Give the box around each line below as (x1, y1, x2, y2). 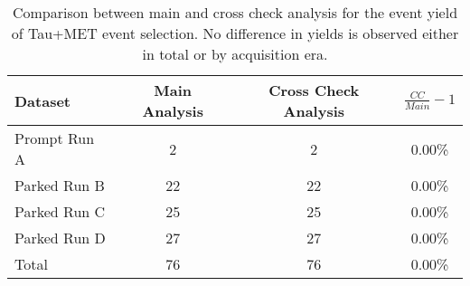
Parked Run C (14, 201, 106, 222)
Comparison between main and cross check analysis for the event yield (12, 2, 458, 23)
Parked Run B (14, 175, 105, 195)
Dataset (14, 90, 71, 111)
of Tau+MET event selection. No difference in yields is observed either (11, 23, 459, 43)
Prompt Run (14, 128, 95, 148)
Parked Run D (14, 227, 106, 248)
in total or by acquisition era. (142, 43, 328, 64)
